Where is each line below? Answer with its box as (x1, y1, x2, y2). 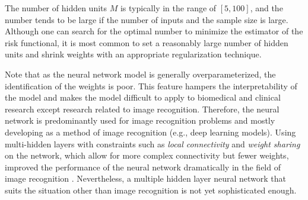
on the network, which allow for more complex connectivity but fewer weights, (5, 149, 289, 162)
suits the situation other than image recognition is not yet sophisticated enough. (5, 183, 297, 196)
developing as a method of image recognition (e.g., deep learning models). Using (5, 125, 296, 138)
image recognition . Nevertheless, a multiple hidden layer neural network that (5, 172, 287, 185)
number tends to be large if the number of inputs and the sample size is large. (5, 13, 288, 25)
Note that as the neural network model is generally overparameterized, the (5, 67, 276, 80)
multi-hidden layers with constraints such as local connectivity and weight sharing (5, 137, 300, 150)
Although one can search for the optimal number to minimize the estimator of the (5, 25, 303, 37)
